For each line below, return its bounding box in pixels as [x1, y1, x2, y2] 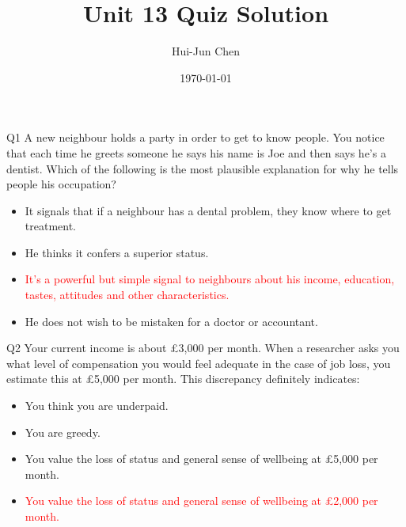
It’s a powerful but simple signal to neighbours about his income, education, [25, 271, 395, 287]
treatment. [25, 218, 77, 234]
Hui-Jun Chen [171, 43, 241, 59]
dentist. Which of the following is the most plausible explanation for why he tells [6, 160, 399, 176]
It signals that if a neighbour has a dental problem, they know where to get [25, 202, 392, 218]
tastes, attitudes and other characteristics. [25, 286, 230, 303]
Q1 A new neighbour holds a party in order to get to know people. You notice [6, 129, 385, 146]
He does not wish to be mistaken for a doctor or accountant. [25, 313, 318, 329]
